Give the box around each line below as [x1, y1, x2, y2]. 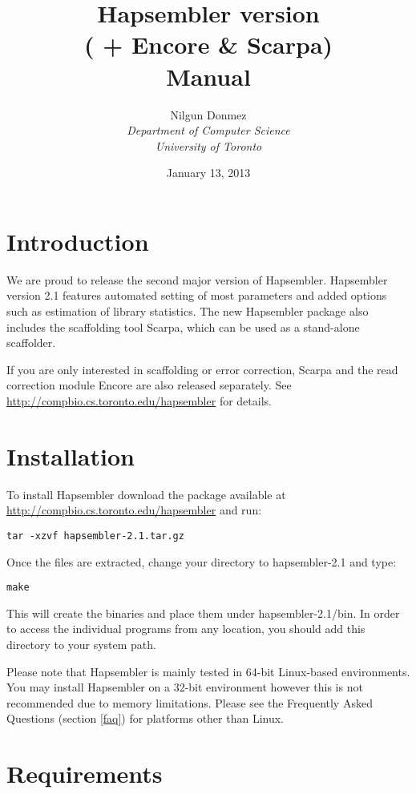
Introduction [6, 224, 149, 257]
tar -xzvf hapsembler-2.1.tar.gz [6, 530, 184, 542]
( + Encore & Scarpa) [83, 28, 333, 61]
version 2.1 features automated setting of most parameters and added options [6, 287, 387, 304]
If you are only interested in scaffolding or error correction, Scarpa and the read [6, 361, 398, 377]
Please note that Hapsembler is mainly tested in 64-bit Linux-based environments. [6, 663, 410, 679]
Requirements [6, 757, 163, 790]
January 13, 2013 [166, 164, 251, 181]
